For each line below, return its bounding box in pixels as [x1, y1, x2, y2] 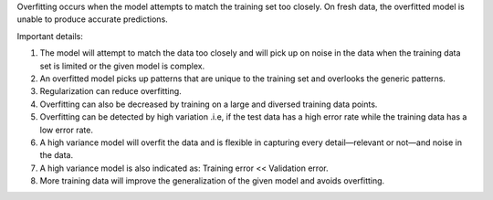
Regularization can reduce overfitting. [39, 86, 182, 97]
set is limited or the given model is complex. [39, 60, 205, 71]
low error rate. [39, 124, 93, 135]
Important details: [16, 30, 84, 41]
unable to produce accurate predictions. [16, 14, 168, 25]
